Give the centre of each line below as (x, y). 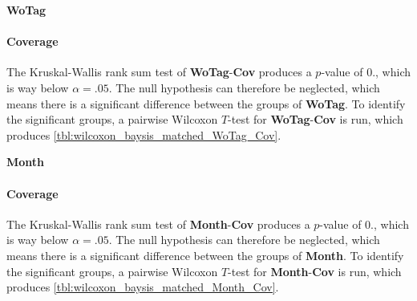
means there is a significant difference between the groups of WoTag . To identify (206, 103)
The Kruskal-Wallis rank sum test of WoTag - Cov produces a (159, 72)
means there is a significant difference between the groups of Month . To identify (205, 255)
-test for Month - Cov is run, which (315, 271)
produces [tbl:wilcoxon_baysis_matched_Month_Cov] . (143, 287)
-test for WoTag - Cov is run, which (316, 119)
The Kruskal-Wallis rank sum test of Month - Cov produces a (158, 224)
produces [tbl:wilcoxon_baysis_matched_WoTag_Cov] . (144, 134)
